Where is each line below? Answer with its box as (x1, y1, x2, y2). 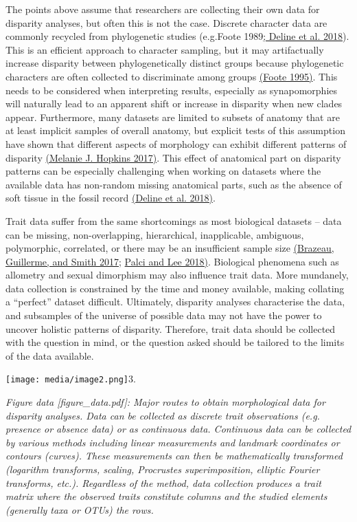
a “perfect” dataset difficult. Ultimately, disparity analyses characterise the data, (5, 294, 345, 309)
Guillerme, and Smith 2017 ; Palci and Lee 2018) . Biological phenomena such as (5, 254, 339, 268)
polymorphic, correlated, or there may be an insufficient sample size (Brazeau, (5, 241, 334, 255)
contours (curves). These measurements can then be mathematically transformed (5, 448, 343, 463)
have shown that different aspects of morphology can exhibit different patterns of (5, 136, 347, 151)
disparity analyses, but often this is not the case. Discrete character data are (5, 15, 327, 30)
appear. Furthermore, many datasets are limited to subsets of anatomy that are (5, 109, 340, 124)
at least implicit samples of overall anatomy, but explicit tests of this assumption (5, 123, 345, 138)
